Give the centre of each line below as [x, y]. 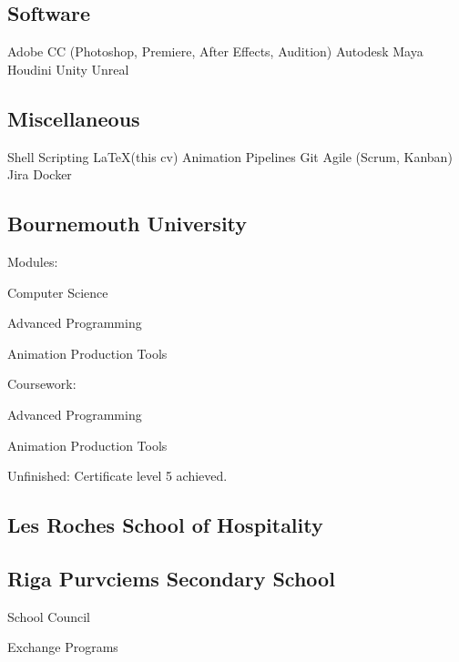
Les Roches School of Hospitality [165, 525]
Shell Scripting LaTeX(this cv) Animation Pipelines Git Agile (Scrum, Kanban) [230, 156]
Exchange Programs [63, 647]
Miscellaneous [74, 118]
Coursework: [42, 384]
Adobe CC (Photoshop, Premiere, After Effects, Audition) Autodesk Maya [215, 51]
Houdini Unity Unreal [68, 69]
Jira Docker [40, 174]
